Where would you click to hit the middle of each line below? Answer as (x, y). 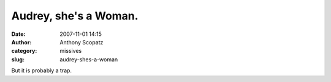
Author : (21, 42)
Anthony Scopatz (82, 42)
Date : (18, 34)
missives (71, 51)
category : (24, 51)
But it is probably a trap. (42, 70)
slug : (18, 59)
